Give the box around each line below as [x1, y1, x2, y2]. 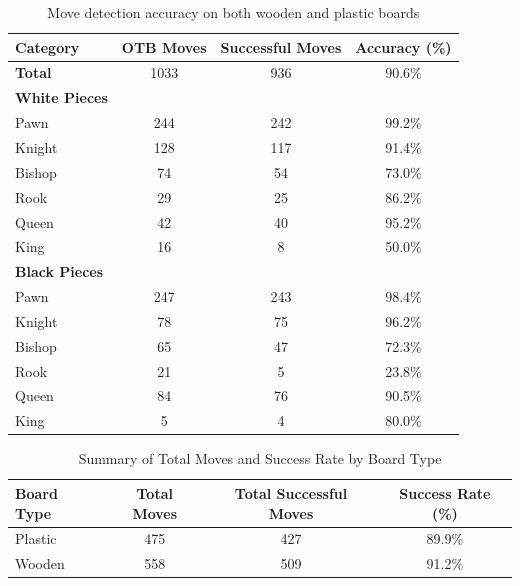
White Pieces [15, 87, 108, 108]
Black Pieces [15, 261, 104, 282]
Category [15, 36, 80, 57]
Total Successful [234, 482, 348, 503]
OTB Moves [121, 36, 207, 57]
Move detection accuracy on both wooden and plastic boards [47, 2, 420, 22]
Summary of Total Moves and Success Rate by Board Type [78, 448, 442, 469]
